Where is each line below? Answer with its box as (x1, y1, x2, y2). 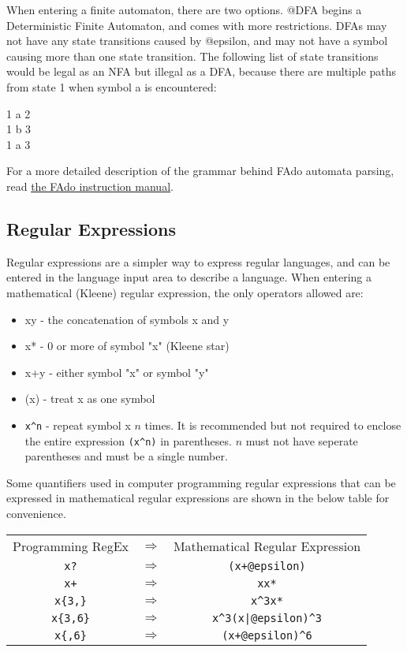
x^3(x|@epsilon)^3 (211, 611, 323, 624)
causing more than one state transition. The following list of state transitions (6, 47, 379, 64)
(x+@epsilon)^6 (222, 628, 312, 642)
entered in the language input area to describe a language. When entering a (6, 269, 372, 285)
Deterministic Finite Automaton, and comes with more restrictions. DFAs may (6, 17, 387, 33)
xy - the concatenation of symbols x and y (24, 311, 230, 327)
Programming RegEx (13, 536, 129, 555)
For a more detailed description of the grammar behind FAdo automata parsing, (6, 162, 394, 179)
